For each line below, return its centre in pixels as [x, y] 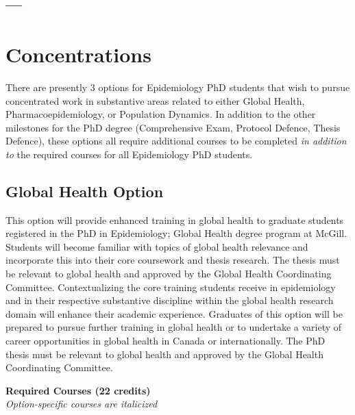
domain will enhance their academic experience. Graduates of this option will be [174, 313]
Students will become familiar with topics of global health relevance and [157, 246]
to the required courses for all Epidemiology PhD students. [129, 154]
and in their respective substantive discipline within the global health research [170, 300]
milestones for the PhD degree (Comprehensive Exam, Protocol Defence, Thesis [173, 127]
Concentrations [78, 54]
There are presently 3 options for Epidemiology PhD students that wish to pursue [178, 87]
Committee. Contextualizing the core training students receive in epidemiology [171, 287]
